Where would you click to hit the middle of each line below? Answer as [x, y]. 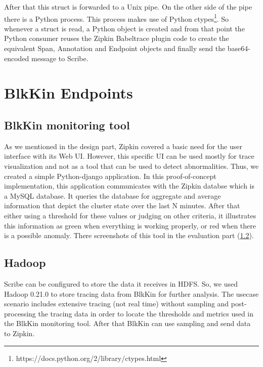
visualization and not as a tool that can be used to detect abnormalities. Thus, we [131, 166]
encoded [17, 58]
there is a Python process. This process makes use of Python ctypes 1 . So [117, 18]
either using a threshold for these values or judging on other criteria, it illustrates [130, 215]
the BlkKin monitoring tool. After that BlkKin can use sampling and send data [127, 323]
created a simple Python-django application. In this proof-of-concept [110, 176]
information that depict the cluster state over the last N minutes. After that [122, 205]
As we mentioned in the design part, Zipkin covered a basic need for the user [123, 146]
